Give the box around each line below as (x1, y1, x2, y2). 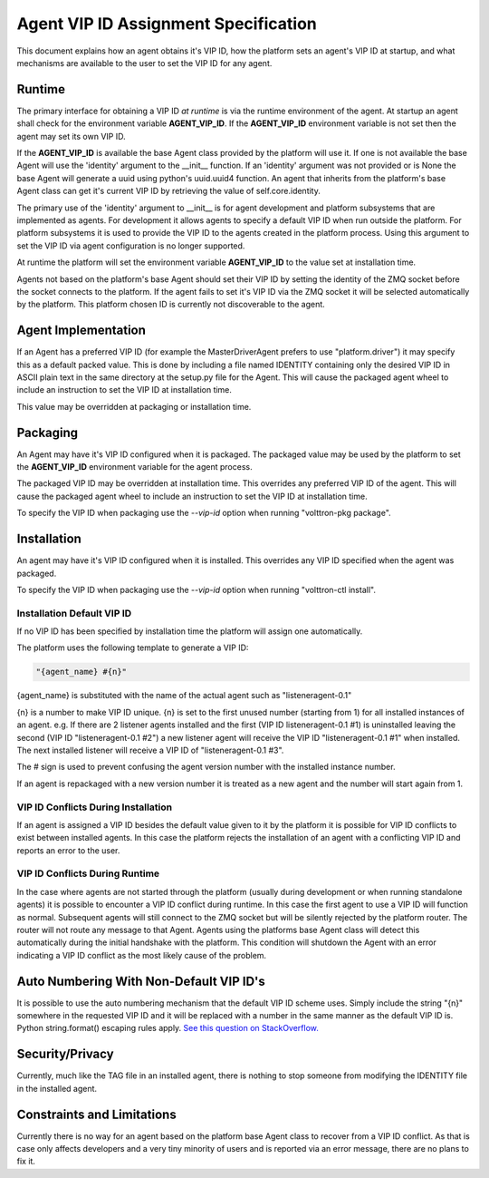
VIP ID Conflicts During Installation (16, 801, 172, 813)
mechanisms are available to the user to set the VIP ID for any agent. (16, 57, 273, 68)
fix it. (16, 1156, 36, 1167)
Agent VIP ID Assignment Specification (16, 14, 317, 34)
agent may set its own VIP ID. (16, 131, 126, 141)
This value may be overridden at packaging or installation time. (16, 401, 252, 412)
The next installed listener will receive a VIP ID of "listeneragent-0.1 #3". (16, 745, 284, 755)
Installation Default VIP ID (16, 607, 132, 619)
